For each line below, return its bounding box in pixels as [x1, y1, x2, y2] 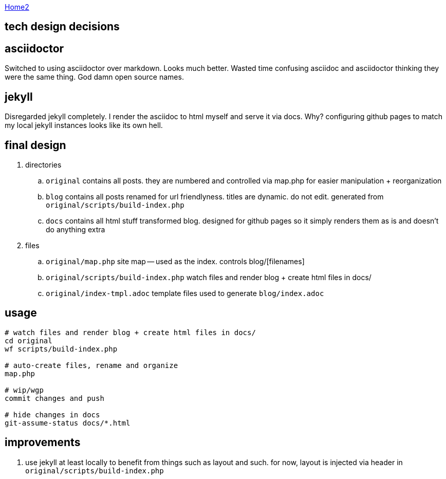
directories [25, 160, 62, 169]
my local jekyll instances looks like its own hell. [5, 121, 163, 130]
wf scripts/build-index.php [5, 344, 118, 353]
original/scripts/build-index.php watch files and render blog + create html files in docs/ [46, 272, 371, 282]
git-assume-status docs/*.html [5, 418, 131, 427]
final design [5, 138, 66, 152]
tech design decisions [5, 20, 120, 33]
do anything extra [46, 225, 105, 234]
